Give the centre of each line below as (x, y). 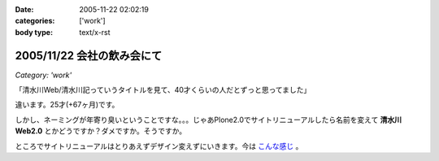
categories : (35, 21)
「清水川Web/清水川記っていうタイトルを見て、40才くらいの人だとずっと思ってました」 (163, 90)
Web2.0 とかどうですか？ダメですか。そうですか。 (101, 131)
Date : (24, 9)
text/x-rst (95, 32)
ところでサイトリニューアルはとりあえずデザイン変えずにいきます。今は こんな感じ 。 (159, 146)
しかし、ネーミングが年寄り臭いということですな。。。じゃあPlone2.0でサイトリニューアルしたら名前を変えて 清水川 (209, 120)
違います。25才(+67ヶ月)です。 (67, 105)
